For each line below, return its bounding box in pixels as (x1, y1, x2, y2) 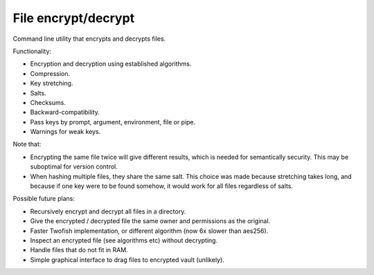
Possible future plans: (12, 194, 75, 203)
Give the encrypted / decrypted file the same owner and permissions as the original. (30, 217, 271, 225)
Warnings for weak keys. (30, 128, 101, 136)
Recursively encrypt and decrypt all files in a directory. (30, 207, 186, 216)
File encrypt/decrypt (12, 10, 135, 26)
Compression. (30, 69, 71, 77)
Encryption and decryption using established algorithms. (30, 59, 192, 68)
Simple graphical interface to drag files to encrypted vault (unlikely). (30, 256, 224, 264)
